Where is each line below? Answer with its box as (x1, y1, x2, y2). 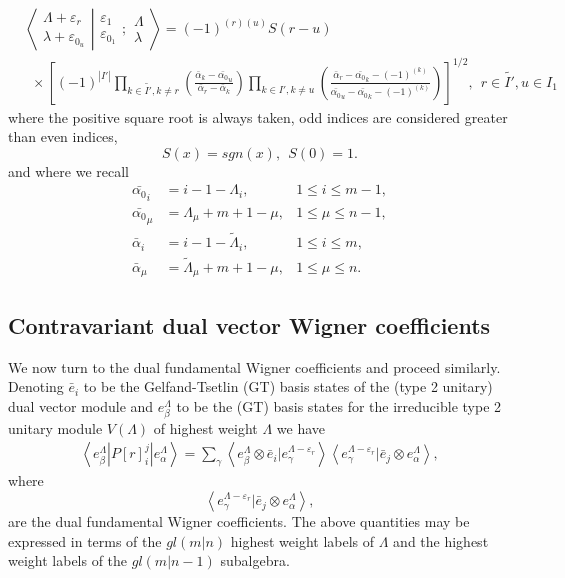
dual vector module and (8, 395, 154, 416)
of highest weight (153, 417, 258, 438)
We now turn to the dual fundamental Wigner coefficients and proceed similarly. (8, 356, 501, 377)
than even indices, (8, 126, 118, 147)
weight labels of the (8, 550, 128, 571)
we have (276, 417, 326, 438)
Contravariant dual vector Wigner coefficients (8, 309, 491, 340)
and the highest (393, 530, 489, 551)
